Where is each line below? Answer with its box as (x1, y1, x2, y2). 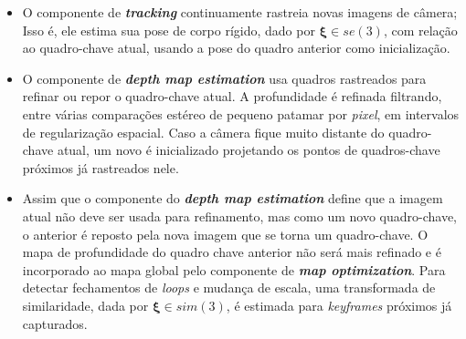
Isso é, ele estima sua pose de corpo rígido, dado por (22, 20, 315, 39)
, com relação (383, 20, 458, 39)
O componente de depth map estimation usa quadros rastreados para (22, 68, 427, 87)
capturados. (22, 313, 88, 333)
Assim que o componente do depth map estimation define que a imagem (22, 189, 443, 208)
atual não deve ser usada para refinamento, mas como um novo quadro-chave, (22, 206, 457, 225)
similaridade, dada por (22, 295, 149, 314)
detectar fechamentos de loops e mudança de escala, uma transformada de (22, 278, 436, 297)
